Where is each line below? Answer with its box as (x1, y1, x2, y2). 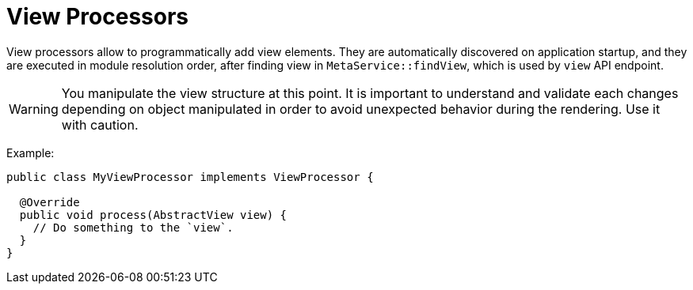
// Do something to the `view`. (32, 220, 234, 234)
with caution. (61, 116, 139, 133)
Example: (6, 145, 55, 160)
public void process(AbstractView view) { (19, 208, 287, 221)
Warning (9, 100, 59, 117)
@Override (19, 195, 80, 209)
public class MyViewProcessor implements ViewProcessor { (6, 170, 374, 183)
